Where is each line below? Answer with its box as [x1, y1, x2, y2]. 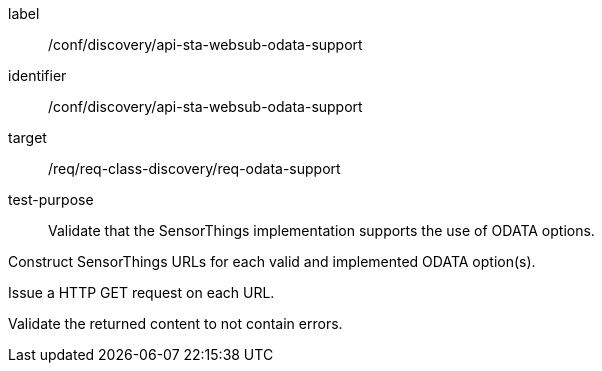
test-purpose [8, 191, 94, 208]
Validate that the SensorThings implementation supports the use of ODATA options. [48, 222, 595, 239]
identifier [8, 67, 67, 84]
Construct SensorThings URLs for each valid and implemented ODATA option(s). [8, 253, 536, 270]
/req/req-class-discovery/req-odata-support [48, 160, 341, 177]
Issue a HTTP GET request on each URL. [8, 284, 275, 301]
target [8, 129, 47, 146]
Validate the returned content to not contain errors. [8, 315, 343, 332]
